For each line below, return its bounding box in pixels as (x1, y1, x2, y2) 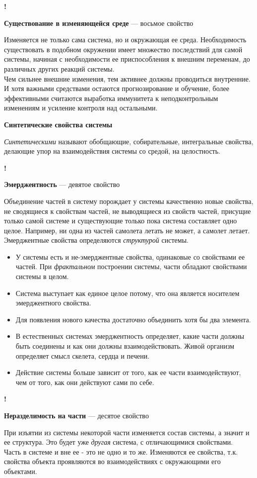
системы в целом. (15, 271, 69, 282)
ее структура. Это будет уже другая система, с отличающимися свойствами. (4, 437, 233, 447)
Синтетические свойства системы (4, 119, 113, 129)
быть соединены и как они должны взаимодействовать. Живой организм (15, 341, 235, 351)
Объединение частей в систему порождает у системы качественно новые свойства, (4, 195, 254, 206)
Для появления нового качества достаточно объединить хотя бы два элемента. (15, 314, 251, 324)
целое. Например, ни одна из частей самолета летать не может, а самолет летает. (4, 225, 250, 235)
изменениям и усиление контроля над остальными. (4, 102, 158, 113)
